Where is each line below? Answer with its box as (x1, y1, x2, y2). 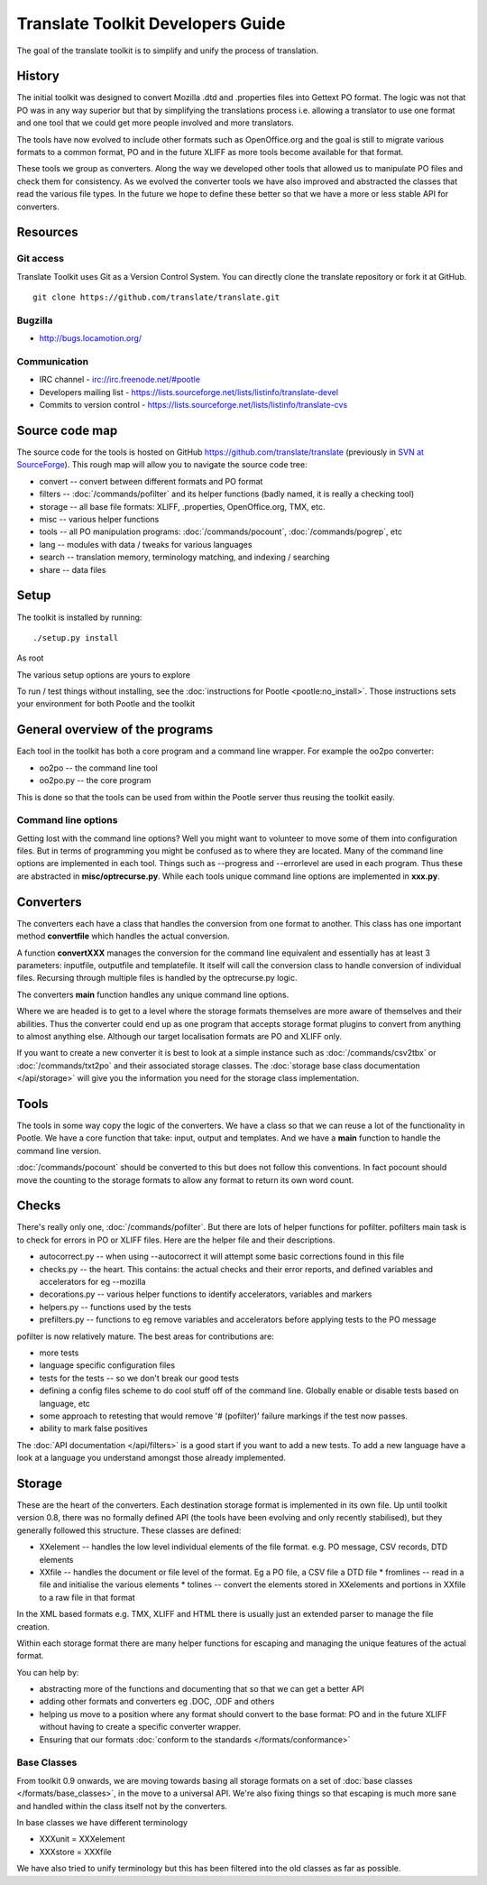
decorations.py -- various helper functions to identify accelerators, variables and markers (39, 1289, 372, 1299)
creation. (16, 1621, 50, 1632)
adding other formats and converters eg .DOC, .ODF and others (39, 1696, 275, 1707)
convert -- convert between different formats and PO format (39, 476, 263, 486)
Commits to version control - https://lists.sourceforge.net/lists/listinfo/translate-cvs (39, 400, 348, 411)
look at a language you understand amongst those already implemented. (16, 1453, 286, 1464)
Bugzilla (16, 314, 53, 327)
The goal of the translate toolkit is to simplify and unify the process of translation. (16, 45, 319, 56)
